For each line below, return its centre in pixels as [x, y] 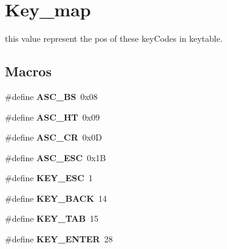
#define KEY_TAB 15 [52, 218]
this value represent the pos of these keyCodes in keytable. [114, 38]
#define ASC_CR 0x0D [53, 137]
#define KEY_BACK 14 [56, 198]
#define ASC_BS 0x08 [51, 96]
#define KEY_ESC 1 [49, 178]
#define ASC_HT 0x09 [53, 117]
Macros [28, 71]
